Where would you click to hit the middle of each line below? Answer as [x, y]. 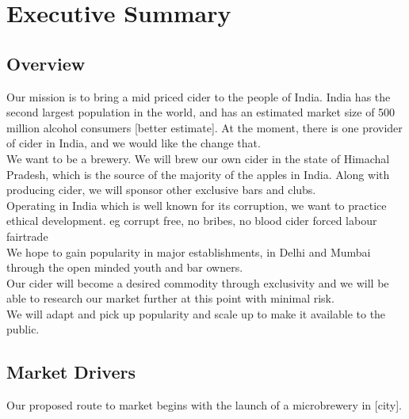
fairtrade [27, 236]
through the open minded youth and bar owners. [125, 267]
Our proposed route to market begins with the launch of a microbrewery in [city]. [204, 405]
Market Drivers [71, 372]
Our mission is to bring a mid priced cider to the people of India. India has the [199, 96]
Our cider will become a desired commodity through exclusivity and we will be [198, 282]
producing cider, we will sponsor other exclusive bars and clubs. [161, 190]
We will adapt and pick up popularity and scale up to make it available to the [196, 313]
